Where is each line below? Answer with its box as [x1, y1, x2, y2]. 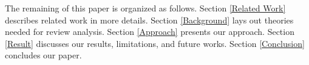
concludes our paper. [5, 49, 82, 61]
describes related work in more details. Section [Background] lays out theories [5, 13, 294, 26]
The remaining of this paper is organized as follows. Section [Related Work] [5, 2, 286, 14]
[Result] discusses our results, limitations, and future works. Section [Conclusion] [5, 37, 305, 49]
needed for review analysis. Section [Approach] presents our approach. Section [5, 25, 294, 38]
